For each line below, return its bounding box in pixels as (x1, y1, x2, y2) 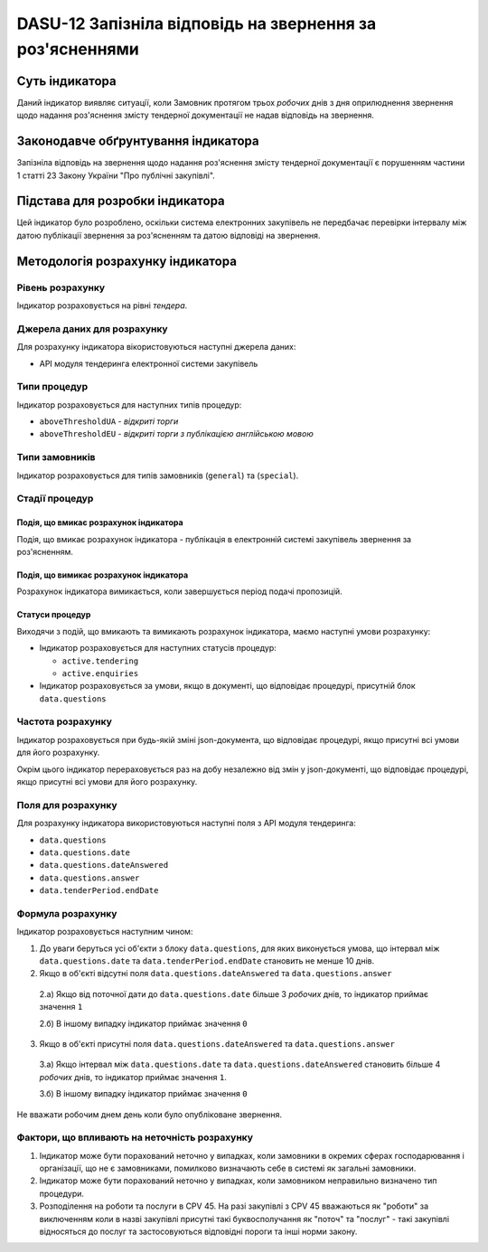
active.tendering (61, 655, 139, 666)
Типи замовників (16, 451, 96, 464)
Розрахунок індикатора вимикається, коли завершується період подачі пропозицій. (16, 586, 343, 597)
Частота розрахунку (16, 715, 112, 728)
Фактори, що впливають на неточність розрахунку (16, 1131, 253, 1144)
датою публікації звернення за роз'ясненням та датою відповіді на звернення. (16, 230, 321, 240)
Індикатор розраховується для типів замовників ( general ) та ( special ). (16, 470, 299, 481)
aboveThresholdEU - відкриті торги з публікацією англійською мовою (39, 428, 314, 439)
